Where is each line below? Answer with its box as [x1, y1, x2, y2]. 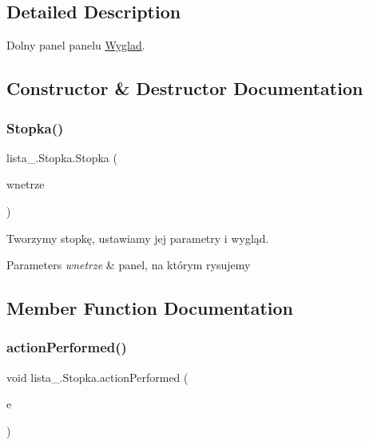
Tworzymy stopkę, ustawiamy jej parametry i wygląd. [6, 229, 269, 246]
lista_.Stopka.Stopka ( [6, 149, 117, 165]
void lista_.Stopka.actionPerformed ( [6, 368, 188, 385]
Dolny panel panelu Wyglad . [6, 37, 145, 54]
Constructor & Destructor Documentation [6, 76, 363, 101]
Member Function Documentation [6, 296, 294, 320]
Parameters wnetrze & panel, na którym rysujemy [6, 256, 251, 273]
